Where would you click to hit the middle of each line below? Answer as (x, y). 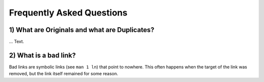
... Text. (17, 42)
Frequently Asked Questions (68, 13)
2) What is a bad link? (42, 55)
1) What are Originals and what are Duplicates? (82, 30)
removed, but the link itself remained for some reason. (64, 74)
